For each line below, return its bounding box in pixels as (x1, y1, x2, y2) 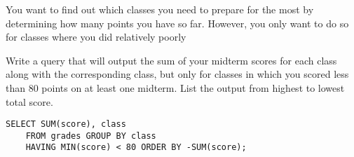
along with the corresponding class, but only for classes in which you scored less (6, 67, 349, 81)
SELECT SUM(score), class (6, 119, 126, 130)
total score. (6, 94, 53, 109)
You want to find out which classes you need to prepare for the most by (6, 2, 314, 16)
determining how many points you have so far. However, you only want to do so (6, 15, 349, 30)
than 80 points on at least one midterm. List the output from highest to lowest (6, 80, 345, 95)
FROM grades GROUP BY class (25, 130, 156, 141)
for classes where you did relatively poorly (6, 29, 186, 44)
